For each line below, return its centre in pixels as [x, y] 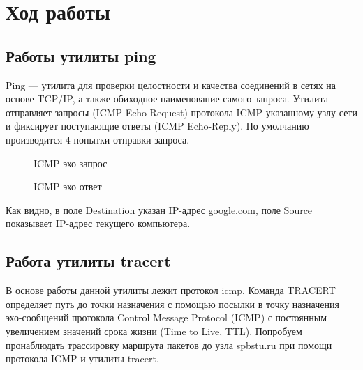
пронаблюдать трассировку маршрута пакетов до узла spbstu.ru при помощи [169, 345]
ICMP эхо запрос [71, 163]
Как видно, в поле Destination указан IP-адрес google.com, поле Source [159, 209]
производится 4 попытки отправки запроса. [98, 139]
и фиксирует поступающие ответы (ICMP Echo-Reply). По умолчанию [157, 126]
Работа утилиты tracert [88, 261]
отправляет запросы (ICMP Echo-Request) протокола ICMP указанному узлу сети [181, 112]
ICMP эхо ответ [68, 186]
